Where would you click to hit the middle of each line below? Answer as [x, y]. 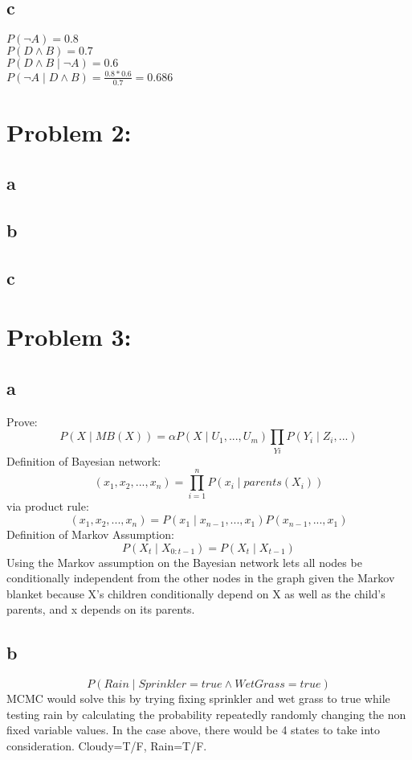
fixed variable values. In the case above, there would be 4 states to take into [194, 730]
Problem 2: [69, 131]
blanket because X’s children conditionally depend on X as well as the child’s [196, 593]
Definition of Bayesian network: [84, 460]
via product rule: [48, 506]
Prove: [22, 421]
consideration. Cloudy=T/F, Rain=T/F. [107, 746]
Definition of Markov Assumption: [90, 534]
